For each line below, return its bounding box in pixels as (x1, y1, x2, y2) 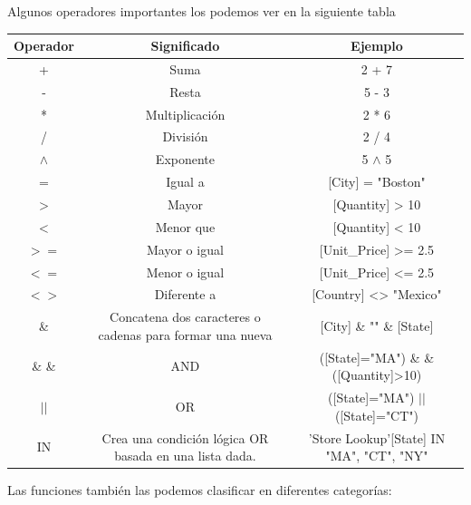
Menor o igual (146, 262, 225, 281)
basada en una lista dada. (114, 446, 256, 465)
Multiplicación (145, 104, 226, 123)
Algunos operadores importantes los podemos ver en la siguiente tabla (7, 2, 396, 20)
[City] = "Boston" (328, 172, 426, 191)
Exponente (155, 150, 216, 169)
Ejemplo (351, 36, 403, 55)
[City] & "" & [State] (320, 316, 434, 335)
